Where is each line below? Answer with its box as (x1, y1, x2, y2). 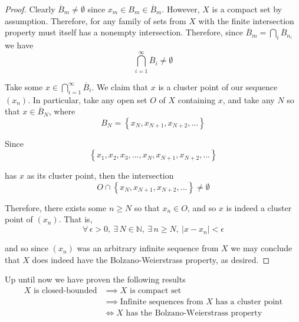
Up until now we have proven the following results (5, 273, 186, 285)
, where (48, 105, 75, 117)
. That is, (58, 213, 93, 225)
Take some (5, 80, 43, 93)
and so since (5, 242, 49, 254)
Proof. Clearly (5, 3, 55, 15)
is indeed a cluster (226, 201, 292, 213)
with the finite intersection (198, 14, 294, 27)
